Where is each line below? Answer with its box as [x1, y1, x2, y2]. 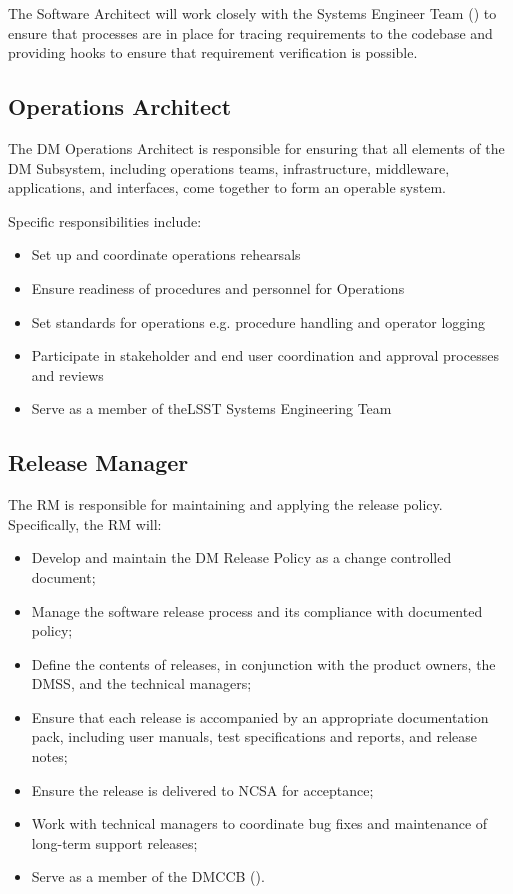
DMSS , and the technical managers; [31, 673, 252, 694]
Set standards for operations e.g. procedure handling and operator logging [31, 311, 486, 332]
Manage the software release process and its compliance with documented [31, 600, 483, 621]
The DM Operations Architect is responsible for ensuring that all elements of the [8, 137, 505, 158]
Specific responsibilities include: [8, 210, 202, 231]
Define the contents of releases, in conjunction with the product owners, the [31, 653, 496, 674]
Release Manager [8, 447, 189, 478]
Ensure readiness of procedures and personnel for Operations [31, 277, 405, 298]
